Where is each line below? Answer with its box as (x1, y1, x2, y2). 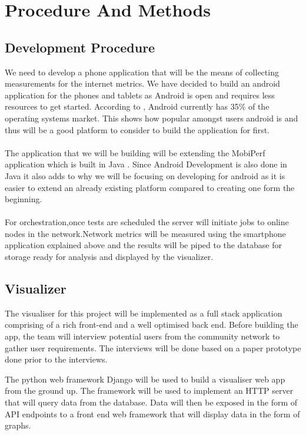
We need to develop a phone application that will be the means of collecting (5, 65, 279, 78)
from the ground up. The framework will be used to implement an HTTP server (5, 384, 294, 397)
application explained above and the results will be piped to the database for (5, 239, 282, 251)
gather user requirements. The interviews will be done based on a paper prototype (5, 341, 301, 354)
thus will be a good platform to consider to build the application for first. (5, 123, 270, 136)
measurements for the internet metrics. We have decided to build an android (5, 77, 280, 90)
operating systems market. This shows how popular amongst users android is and (5, 111, 298, 124)
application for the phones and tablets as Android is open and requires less (5, 88, 275, 101)
